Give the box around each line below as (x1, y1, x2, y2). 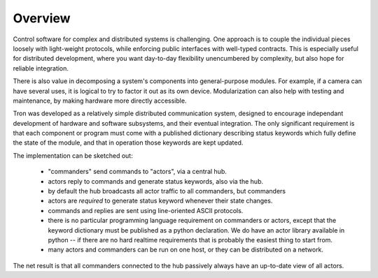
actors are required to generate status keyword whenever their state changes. (48, 196, 273, 205)
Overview (13, 10, 71, 26)
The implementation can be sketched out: (13, 151, 133, 160)
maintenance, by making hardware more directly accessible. (13, 96, 187, 105)
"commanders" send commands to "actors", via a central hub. (48, 168, 227, 176)
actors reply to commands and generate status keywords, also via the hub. (48, 177, 264, 185)
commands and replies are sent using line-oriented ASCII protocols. (48, 206, 244, 214)
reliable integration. (13, 64, 69, 73)
